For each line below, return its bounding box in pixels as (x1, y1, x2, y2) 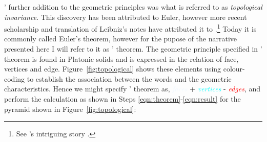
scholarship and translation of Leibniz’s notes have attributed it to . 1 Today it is (4, 22, 257, 34)
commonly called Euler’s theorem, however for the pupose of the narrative (4, 33, 237, 44)
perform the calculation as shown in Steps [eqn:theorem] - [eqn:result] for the (4, 93, 241, 104)
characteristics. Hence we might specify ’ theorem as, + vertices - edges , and (4, 83, 261, 94)
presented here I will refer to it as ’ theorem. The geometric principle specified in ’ (4, 43, 262, 54)
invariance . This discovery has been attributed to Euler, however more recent (4, 11, 247, 22)
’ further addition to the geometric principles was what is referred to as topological (4, 2, 262, 12)
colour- (223, 63, 245, 74)
